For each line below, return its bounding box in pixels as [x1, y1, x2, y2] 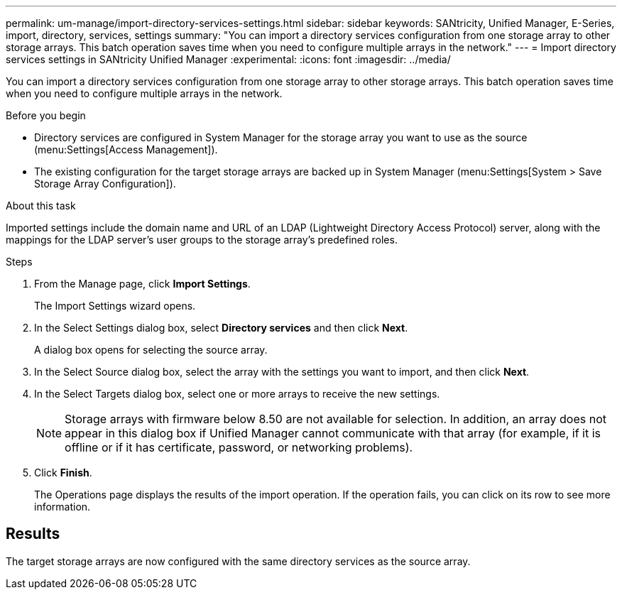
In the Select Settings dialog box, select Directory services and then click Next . [34, 322, 408, 334]
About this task [6, 200, 76, 212]
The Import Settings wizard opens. [34, 300, 196, 312]
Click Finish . [34, 466, 92, 479]
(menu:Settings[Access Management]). [34, 143, 218, 155]
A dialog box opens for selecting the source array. [34, 344, 268, 356]
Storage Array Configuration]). [34, 178, 176, 190]
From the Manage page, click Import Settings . [34, 278, 251, 290]
